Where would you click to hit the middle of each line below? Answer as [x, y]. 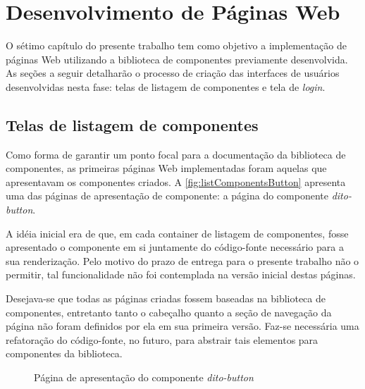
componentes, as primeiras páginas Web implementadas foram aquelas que [166, 168]
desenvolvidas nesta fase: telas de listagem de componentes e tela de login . [166, 86]
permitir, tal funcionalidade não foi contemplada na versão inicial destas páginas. [181, 274]
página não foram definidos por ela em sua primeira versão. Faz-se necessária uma [182, 326]
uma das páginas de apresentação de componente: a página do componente [167, 196]
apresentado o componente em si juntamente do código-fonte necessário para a [175, 247]
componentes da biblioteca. [64, 353]
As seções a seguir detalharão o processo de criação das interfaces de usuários [173, 73]
